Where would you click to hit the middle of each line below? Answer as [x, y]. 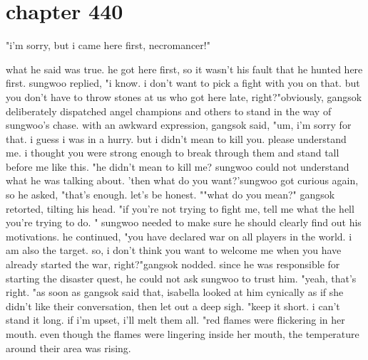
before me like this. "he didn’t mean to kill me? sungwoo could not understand [178, 166]
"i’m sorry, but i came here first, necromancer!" [108, 45]
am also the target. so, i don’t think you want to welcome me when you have [174, 250]
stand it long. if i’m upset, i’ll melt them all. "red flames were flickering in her [175, 320]
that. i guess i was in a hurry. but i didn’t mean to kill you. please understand [176, 138]
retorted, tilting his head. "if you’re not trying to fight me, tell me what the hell [180, 208]
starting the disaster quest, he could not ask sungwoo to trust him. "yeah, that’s [181, 278]
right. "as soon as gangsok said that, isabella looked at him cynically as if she [175, 292]
